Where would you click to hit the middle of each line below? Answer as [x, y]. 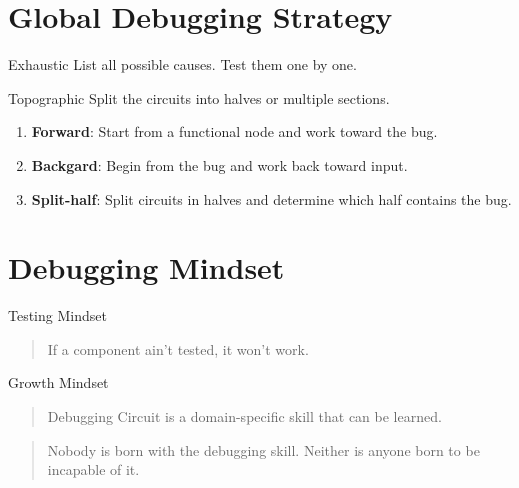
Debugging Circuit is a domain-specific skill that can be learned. [244, 416]
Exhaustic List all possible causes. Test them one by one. [182, 64]
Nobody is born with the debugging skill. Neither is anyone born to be [263, 449]
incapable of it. [93, 469]
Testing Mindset [57, 315]
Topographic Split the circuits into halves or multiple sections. [199, 97]
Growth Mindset [58, 382]
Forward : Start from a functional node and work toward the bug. [234, 131]
